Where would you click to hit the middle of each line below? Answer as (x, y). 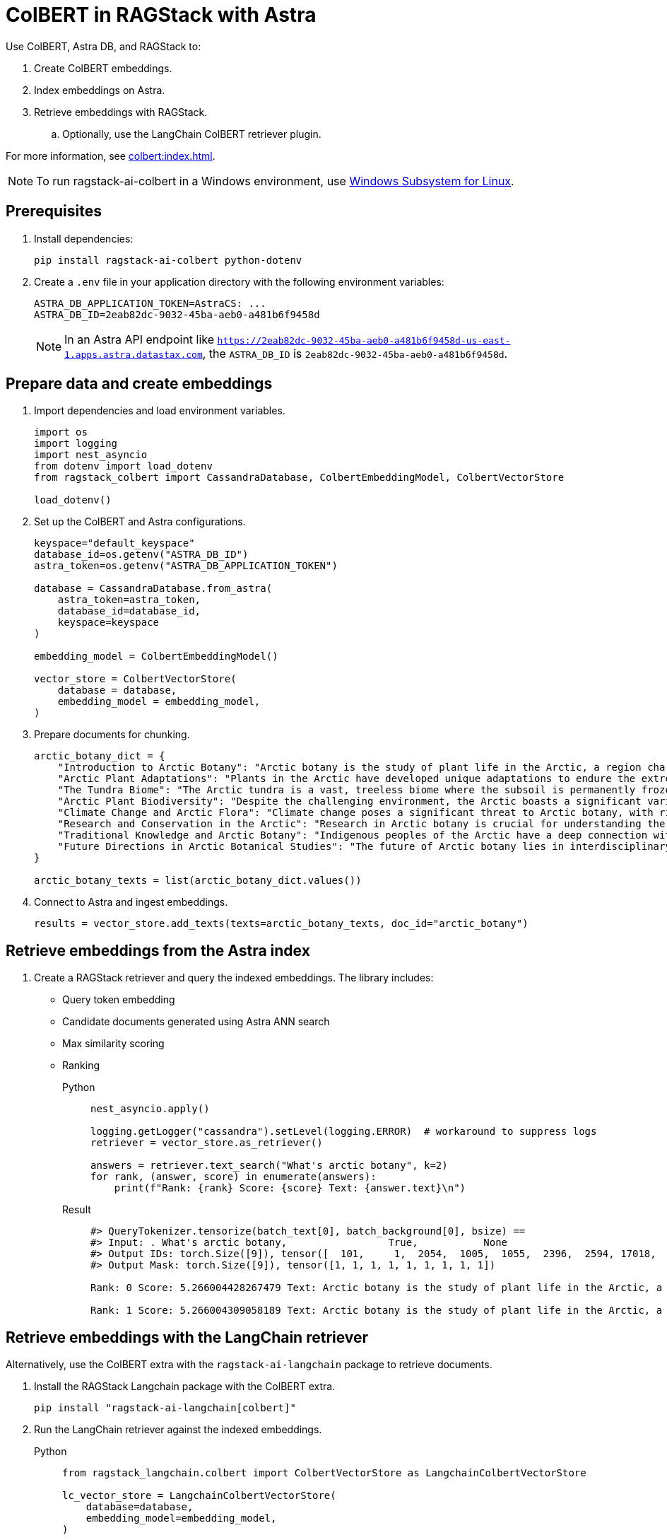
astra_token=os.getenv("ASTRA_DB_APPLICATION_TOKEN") (186, 566)
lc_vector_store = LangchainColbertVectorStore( (199, 1496)
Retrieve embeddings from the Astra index (158, 950)
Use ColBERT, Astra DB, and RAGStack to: (104, 46)
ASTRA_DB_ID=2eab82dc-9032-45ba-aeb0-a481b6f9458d (177, 314)
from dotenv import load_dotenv (123, 466)
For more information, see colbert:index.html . (111, 156)
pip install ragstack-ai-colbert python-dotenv (168, 260)
